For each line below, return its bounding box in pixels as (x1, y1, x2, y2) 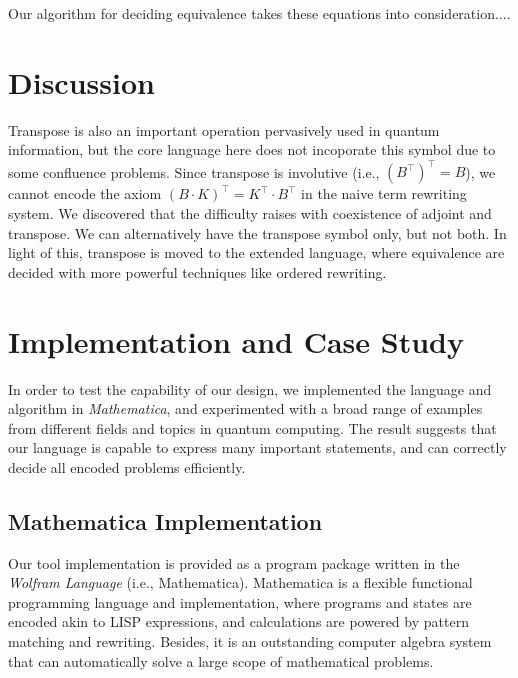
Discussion (8, 61, 155, 102)
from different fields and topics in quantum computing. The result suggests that (8, 417, 497, 438)
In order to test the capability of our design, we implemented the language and (8, 378, 492, 399)
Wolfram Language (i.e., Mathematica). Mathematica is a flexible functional (8, 572, 473, 593)
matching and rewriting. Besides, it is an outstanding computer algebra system (8, 631, 492, 652)
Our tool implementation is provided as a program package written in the (8, 552, 460, 573)
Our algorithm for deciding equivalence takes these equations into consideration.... (8, 3, 511, 23)
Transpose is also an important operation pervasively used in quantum (8, 119, 440, 140)
